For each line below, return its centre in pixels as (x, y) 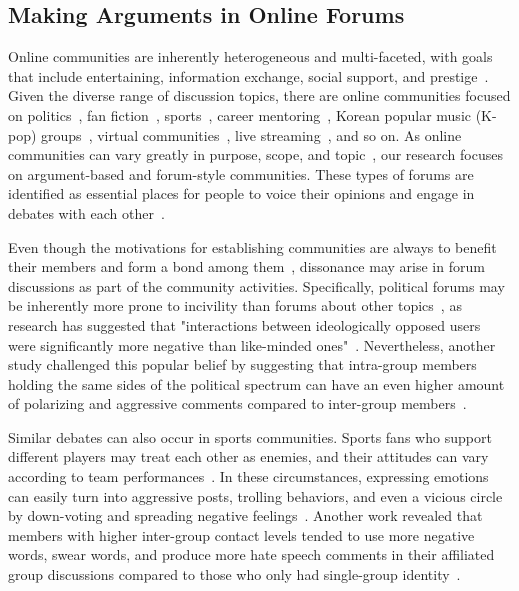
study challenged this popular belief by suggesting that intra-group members (242, 364)
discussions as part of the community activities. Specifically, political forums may (256, 285)
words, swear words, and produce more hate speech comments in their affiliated (251, 554)
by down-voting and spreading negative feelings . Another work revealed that (245, 515)
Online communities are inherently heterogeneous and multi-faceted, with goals (250, 56)
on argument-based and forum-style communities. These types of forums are (241, 173)
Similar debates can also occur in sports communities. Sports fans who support (250, 436)
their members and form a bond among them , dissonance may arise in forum (246, 266)
